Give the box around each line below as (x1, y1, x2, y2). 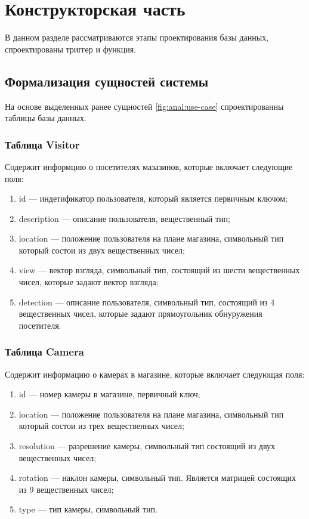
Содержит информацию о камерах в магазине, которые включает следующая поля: (5, 367, 305, 380)
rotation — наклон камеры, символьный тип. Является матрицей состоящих (18, 471, 296, 484)
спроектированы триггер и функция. (5, 42, 136, 55)
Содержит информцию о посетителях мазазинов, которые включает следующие (5, 160, 293, 172)
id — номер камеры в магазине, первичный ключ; (18, 388, 200, 400)
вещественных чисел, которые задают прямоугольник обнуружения (18, 307, 262, 320)
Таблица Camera (5, 344, 84, 359)
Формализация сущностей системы (5, 72, 209, 90)
